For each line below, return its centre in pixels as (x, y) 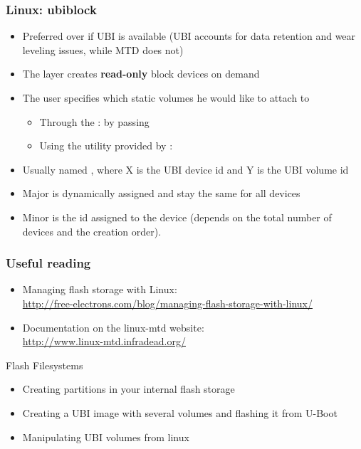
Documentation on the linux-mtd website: (113, 327)
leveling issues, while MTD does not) (103, 49)
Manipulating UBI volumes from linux (106, 437)
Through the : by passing (94, 121)
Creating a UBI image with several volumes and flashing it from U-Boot (180, 412)
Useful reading (48, 263)
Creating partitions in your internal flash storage (129, 389)
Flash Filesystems (45, 365)
